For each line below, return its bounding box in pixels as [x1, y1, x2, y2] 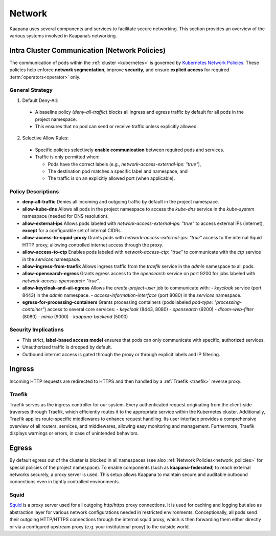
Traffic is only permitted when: [35, 154, 100, 160]
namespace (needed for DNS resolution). [22, 213, 109, 219]
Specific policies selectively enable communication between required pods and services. [35, 147, 224, 153]
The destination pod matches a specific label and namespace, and [48, 168, 188, 174]
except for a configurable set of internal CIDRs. [22, 227, 122, 233]
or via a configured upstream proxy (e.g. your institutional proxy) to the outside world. [9, 523, 190, 530]
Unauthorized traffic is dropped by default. [22, 344, 112, 351]
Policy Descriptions [9, 188, 59, 195]
